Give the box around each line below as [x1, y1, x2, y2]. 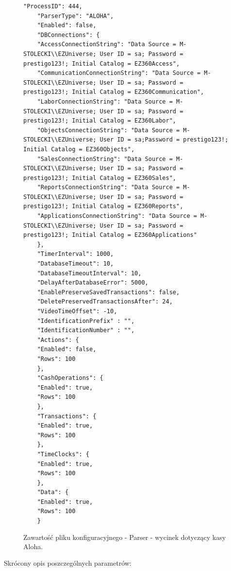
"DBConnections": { [37, 31, 100, 38]
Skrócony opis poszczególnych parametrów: [4, 557, 132, 568]
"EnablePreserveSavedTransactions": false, [37, 288, 180, 296]
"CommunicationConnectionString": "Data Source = [37, 70, 201, 77]
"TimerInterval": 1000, [37, 250, 114, 258]
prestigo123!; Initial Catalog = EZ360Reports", [23, 203, 183, 210]
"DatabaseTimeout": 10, [37, 260, 114, 268]
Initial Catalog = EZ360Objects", [23, 145, 135, 153]
